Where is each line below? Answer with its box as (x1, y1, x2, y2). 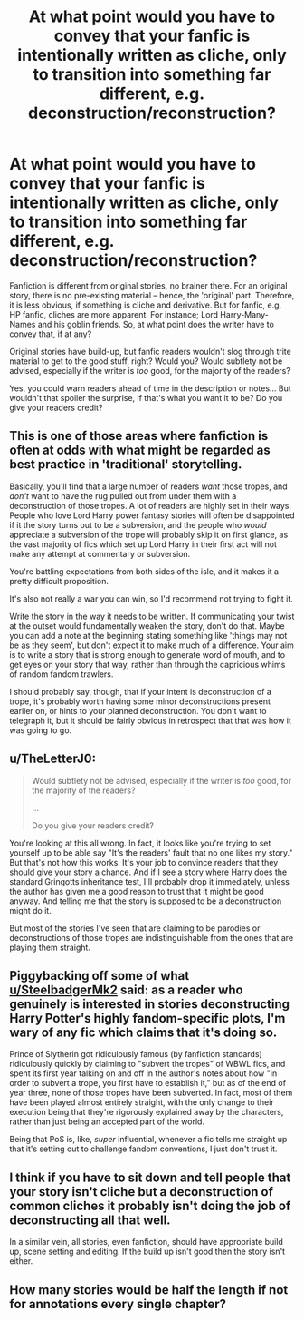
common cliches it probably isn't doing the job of (9, 1198, 291, 1213)
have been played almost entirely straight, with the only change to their (9, 1097, 274, 1108)
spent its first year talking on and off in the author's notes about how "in (9, 1068, 278, 1079)
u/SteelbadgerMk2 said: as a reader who (9, 982, 243, 997)
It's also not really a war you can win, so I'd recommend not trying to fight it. (9, 592, 293, 604)
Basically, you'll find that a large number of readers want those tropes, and (9, 481, 288, 492)
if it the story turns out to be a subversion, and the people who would (9, 519, 267, 530)
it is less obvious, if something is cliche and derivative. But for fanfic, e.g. (9, 299, 282, 310)
